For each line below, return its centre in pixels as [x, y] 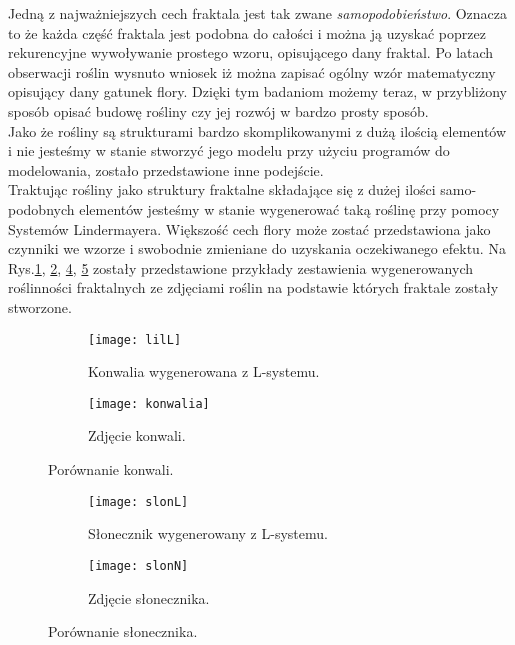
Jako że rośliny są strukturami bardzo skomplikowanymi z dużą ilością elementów [257, 130]
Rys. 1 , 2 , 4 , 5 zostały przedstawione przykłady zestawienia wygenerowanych [241, 267]
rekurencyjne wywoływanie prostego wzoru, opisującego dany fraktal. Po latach [251, 52]
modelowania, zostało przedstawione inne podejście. [166, 169]
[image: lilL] [135, 339]
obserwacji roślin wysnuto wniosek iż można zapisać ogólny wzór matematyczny [252, 71]
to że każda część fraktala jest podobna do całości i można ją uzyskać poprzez [247, 32]
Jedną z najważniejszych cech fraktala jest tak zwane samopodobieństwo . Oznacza [258, 13]
